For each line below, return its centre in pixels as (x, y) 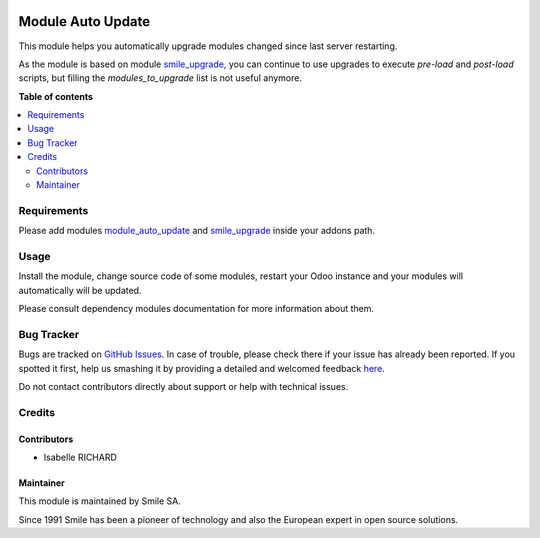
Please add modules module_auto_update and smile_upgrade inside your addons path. (196, 231)
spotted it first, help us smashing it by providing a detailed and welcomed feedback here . (201, 368)
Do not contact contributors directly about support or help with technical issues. (183, 387)
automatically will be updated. (80, 290)
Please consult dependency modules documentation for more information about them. (196, 309)
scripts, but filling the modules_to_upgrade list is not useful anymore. (160, 78)
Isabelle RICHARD (80, 457)
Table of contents (56, 96)
